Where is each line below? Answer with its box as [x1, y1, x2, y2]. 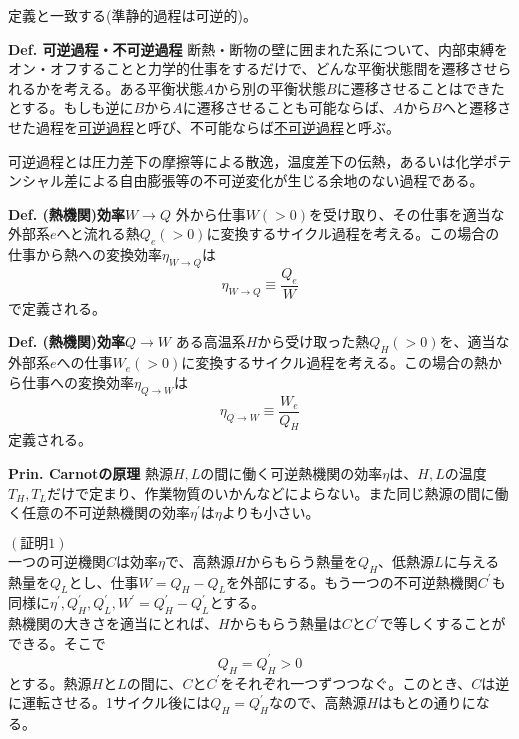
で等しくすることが [379, 613, 506, 634]
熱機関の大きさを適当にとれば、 [8, 613, 218, 634]
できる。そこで [8, 632, 106, 653]
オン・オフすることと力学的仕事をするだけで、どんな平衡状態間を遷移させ [8, 58, 498, 79]
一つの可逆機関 [8, 550, 106, 571]
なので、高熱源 [269, 692, 367, 713]
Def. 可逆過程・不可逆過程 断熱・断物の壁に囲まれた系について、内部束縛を [8, 38, 509, 59]
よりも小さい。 [221, 502, 320, 523]
